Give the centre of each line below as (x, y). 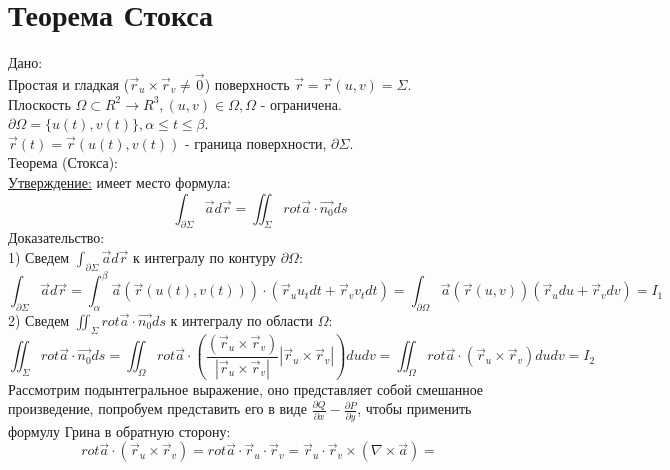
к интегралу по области (242, 319)
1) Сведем (39, 256)
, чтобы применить (414, 408)
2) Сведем (39, 319)
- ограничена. (301, 103)
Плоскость (39, 103)
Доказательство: (56, 237)
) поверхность (247, 83)
